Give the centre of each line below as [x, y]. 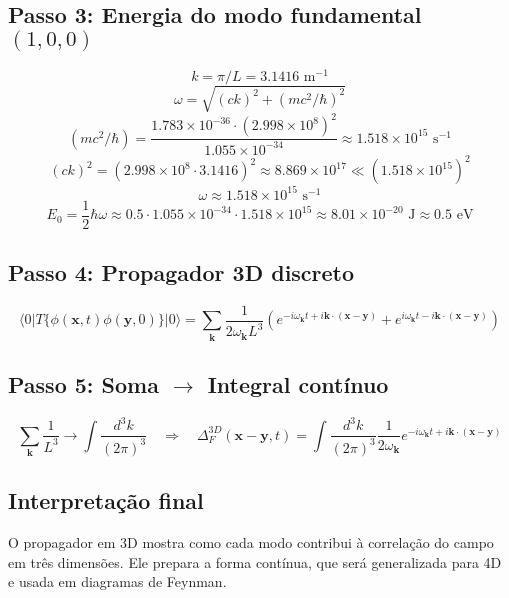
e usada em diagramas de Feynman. [117, 581]
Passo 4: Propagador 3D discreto [181, 272]
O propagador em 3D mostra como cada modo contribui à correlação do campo [251, 542]
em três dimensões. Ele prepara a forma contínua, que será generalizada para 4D [255, 561]
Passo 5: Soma [83, 384]
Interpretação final [106, 500]
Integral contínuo [298, 384]
